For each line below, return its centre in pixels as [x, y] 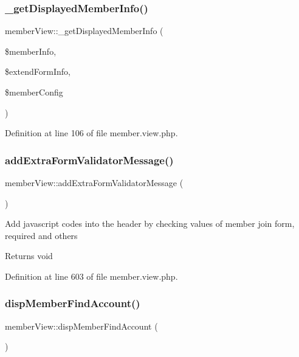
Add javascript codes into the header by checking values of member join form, [150, 224]
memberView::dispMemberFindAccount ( [81, 326]
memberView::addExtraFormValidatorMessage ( [94, 182]
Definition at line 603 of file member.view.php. [91, 276]
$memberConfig [34, 92]
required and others [41, 235]
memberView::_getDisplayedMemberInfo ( [84, 31]
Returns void [29, 256]
